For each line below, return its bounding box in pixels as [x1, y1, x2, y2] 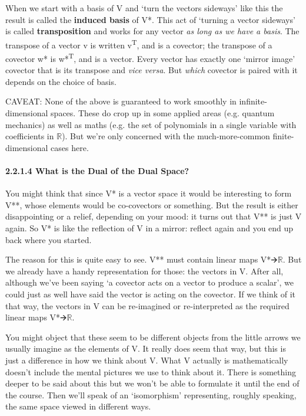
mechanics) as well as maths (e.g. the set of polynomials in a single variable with [5, 118, 297, 130]
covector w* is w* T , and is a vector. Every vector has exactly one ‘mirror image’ [5, 51, 295, 64]
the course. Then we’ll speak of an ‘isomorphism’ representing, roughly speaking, [5, 388, 297, 401]
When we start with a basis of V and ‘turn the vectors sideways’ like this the [5, 2, 283, 14]
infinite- [239, 95, 267, 107]
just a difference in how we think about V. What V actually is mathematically [5, 353, 288, 366]
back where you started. [5, 233, 92, 245]
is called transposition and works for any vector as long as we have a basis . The [5, 25, 300, 37]
